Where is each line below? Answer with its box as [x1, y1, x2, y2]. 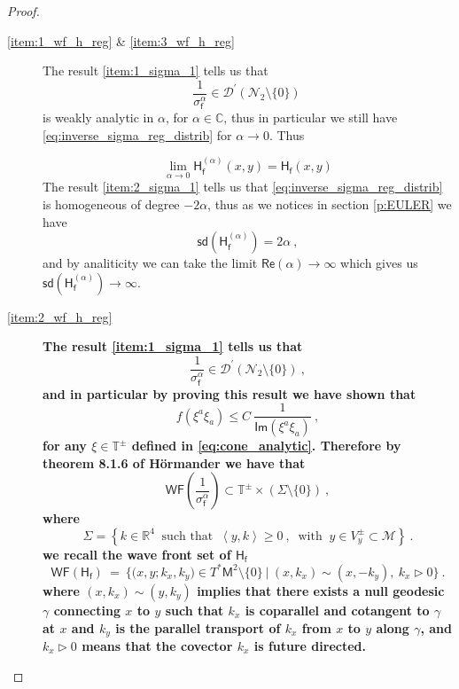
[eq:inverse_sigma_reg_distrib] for [43, 125, 232, 144]
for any [43, 436, 87, 455]
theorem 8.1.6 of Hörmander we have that [43, 453, 306, 472]
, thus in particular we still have [223, 108, 398, 127]
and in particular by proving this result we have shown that [43, 384, 416, 403]
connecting [53, 600, 121, 619]
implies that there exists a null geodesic [197, 581, 445, 599]
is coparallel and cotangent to [245, 600, 430, 619]
